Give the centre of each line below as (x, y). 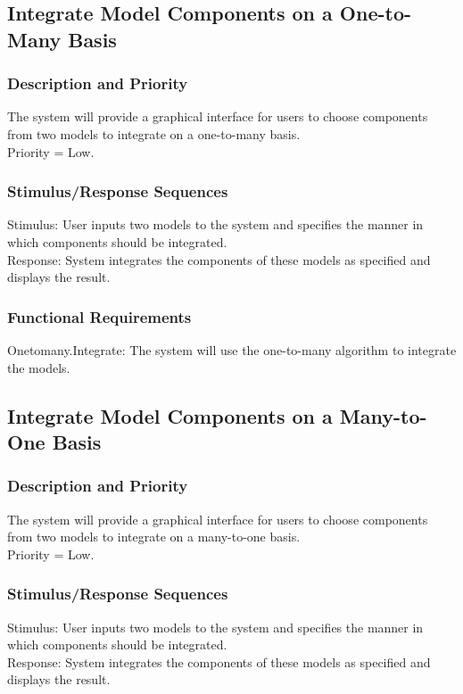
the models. (39, 367)
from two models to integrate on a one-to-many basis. (154, 133)
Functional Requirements (99, 316)
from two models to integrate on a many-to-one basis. (154, 537)
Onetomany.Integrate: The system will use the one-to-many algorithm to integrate (232, 349)
